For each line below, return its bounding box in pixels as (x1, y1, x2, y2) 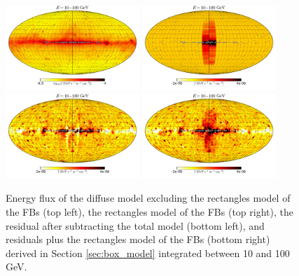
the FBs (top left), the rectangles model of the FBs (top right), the (6, 205, 293, 219)
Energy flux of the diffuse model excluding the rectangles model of (6, 191, 291, 205)
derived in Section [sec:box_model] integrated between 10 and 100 (6, 245, 290, 260)
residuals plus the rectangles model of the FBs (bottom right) (6, 232, 270, 247)
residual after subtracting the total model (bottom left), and (6, 218, 265, 233)
